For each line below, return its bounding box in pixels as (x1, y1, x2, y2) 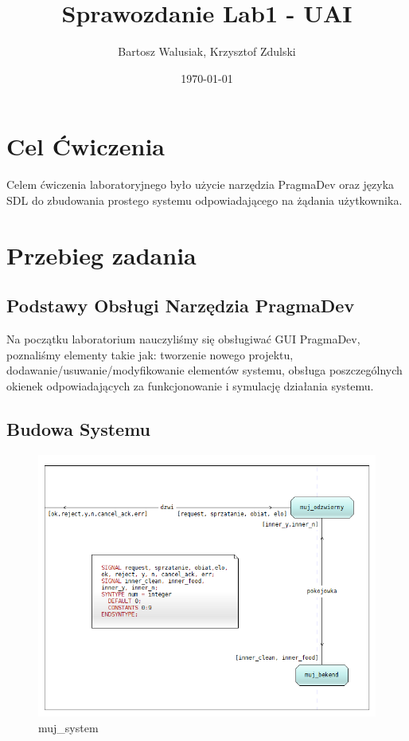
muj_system (38, 719, 99, 735)
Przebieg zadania (6, 238, 197, 271)
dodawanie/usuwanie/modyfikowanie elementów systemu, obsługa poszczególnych (6, 362, 403, 378)
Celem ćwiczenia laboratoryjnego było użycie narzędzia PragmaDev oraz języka (6, 176, 395, 193)
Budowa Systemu (6, 416, 150, 441)
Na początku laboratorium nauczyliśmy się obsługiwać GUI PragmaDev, (6, 331, 360, 347)
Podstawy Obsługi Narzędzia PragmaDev (6, 293, 355, 318)
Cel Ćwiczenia (6, 130, 165, 163)
